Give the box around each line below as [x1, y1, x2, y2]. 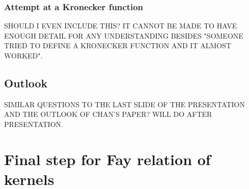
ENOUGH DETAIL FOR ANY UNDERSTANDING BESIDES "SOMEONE [4, 30, 243, 41]
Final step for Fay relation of [4, 148, 211, 169]
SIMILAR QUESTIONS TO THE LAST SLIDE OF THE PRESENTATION [4, 99, 245, 109]
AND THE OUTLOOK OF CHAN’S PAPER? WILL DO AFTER [4, 109, 212, 119]
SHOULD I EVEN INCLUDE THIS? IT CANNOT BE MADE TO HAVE [4, 20, 237, 31]
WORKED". [4, 50, 43, 60]
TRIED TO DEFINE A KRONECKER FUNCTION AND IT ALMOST [4, 40, 232, 51]
